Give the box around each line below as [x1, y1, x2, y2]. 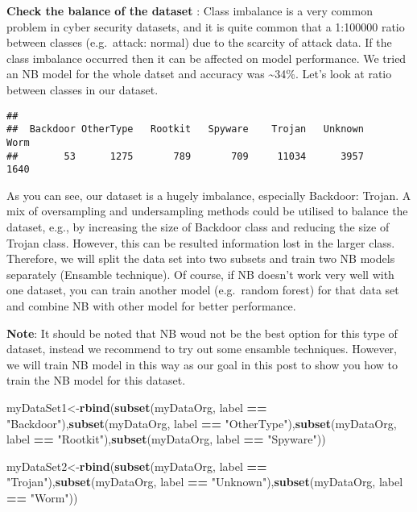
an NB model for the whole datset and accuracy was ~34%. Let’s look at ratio [6, 65, 392, 82]
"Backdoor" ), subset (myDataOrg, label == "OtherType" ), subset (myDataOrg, [6, 414, 397, 431]
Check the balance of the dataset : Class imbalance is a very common [6, 2, 373, 19]
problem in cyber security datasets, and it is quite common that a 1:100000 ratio [6, 18, 405, 35]
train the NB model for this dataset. [6, 372, 186, 389]
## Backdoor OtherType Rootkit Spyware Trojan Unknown [6, 123, 364, 135]
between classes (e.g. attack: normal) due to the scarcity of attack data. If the [6, 34, 392, 51]
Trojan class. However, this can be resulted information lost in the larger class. [6, 234, 395, 251]
